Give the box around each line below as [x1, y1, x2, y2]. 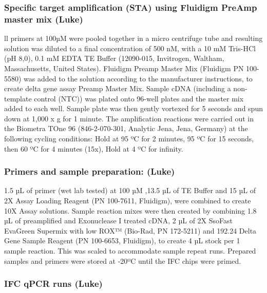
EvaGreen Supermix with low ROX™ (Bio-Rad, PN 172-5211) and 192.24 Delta [4, 225, 257, 236]
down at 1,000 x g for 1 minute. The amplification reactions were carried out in [4, 113, 254, 123]
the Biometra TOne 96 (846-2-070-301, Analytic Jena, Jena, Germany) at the [4, 123, 248, 134]
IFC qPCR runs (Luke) [4, 277, 103, 290]
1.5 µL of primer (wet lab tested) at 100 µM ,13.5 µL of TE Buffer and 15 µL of [4, 185, 256, 196]
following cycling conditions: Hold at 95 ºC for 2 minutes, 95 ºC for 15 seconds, [4, 133, 254, 144]
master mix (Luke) [4, 12, 83, 25]
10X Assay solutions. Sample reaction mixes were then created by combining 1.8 [4, 205, 257, 216]
